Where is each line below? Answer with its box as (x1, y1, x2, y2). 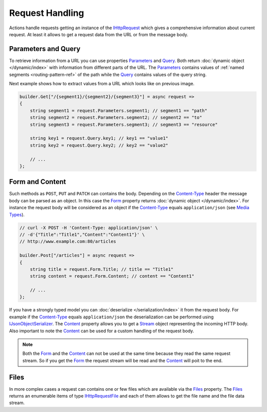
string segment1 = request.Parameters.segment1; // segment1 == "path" (30, 108, 208, 114)
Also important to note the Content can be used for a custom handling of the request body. (9, 328, 194, 334)
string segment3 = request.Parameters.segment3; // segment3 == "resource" (30, 121, 218, 127)
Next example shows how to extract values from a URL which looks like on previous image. (9, 81, 195, 87)
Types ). (9, 211, 25, 218)
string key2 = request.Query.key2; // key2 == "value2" (30, 142, 169, 148)
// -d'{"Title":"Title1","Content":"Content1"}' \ (19, 232, 145, 237)
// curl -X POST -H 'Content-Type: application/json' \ (19, 225, 158, 231)
